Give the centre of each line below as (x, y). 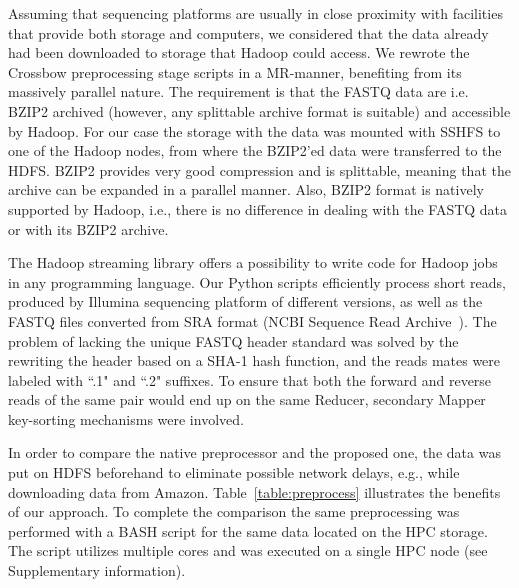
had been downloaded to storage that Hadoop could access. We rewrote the (239, 52)
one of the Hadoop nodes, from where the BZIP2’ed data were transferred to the (255, 150)
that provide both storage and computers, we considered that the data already (248, 32)
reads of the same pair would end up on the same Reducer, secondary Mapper (247, 399)
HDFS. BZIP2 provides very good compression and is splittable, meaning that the (259, 169)
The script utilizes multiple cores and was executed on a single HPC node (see (248, 550)
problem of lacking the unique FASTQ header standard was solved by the (233, 340)
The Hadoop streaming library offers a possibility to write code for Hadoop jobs (253, 262)
